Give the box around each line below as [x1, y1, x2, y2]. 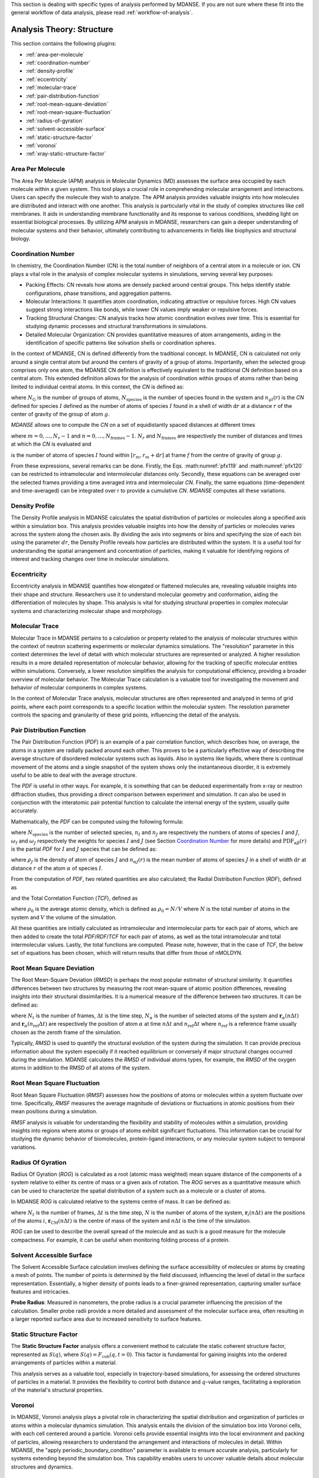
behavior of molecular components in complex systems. [11, 684, 148, 691]
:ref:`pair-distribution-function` [25, 92, 100, 99]
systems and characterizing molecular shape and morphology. [11, 607, 163, 614]
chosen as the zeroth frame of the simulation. [11, 1029, 122, 1036]
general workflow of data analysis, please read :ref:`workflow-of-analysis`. [11, 9, 193, 16]
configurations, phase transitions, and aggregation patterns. [25, 290, 172, 297]
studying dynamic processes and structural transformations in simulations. [25, 323, 208, 330]
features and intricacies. [11, 1288, 70, 1295]
